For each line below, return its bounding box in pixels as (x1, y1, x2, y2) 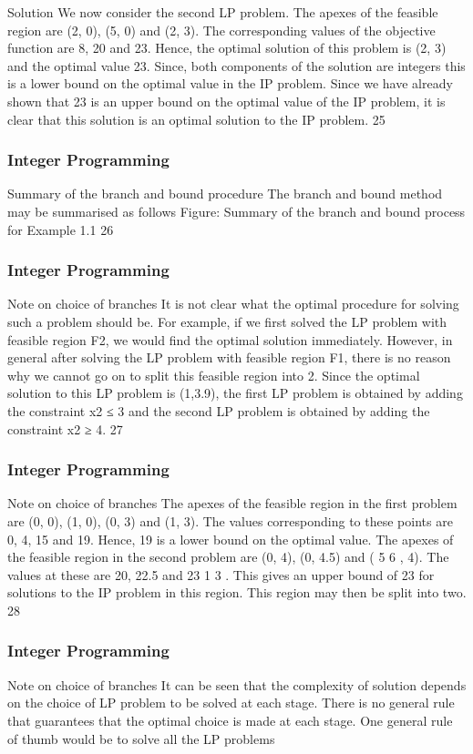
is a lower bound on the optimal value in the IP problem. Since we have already (7, 74, 453, 93)
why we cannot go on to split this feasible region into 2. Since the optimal (7, 365, 420, 384)
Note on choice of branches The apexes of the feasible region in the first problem (7, 494, 458, 513)
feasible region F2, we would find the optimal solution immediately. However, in (7, 330, 453, 349)
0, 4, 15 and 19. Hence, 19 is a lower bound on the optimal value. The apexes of (7, 529, 454, 548)
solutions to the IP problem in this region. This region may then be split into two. (7, 583, 467, 602)
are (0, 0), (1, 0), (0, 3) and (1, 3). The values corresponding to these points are (7, 511, 453, 530)
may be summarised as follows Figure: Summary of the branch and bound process (7, 201, 466, 220)
